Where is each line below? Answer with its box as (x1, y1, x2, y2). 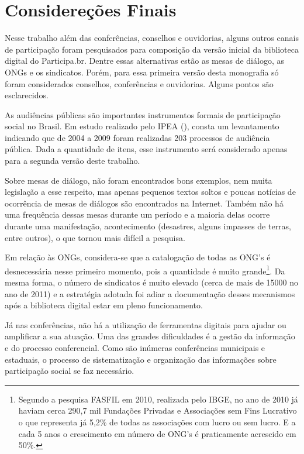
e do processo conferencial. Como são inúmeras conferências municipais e (5, 342, 265, 354)
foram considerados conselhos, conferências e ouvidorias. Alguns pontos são (5, 77, 274, 90)
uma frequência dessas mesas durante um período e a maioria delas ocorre (5, 208, 270, 221)
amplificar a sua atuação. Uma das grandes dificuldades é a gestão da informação (5, 330, 295, 342)
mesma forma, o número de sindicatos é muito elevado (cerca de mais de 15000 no (5, 276, 298, 288)
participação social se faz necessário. (5, 364, 134, 377)
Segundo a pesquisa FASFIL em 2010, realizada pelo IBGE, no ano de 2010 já (18, 393, 298, 405)
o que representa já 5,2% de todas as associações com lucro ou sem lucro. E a (18, 416, 296, 428)
